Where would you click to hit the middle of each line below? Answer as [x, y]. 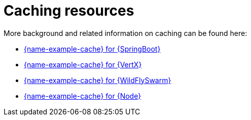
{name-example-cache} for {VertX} [83, 64]
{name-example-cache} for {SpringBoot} [92, 49]
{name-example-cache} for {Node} [83, 96]
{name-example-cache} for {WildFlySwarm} [98, 80]
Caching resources [69, 11]
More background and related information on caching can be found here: [126, 33]
